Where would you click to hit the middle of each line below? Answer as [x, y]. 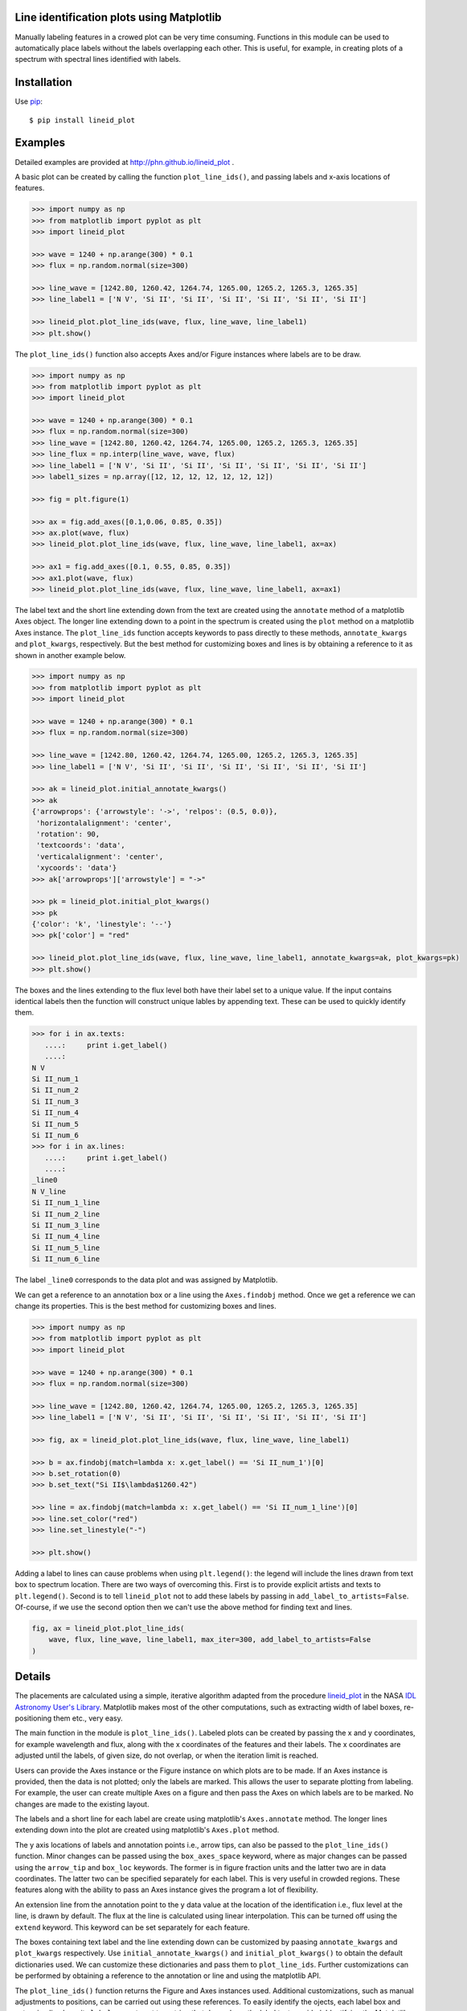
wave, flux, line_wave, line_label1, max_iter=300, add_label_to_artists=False [210, 1640]
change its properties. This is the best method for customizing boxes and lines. [145, 1306]
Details [33, 1677]
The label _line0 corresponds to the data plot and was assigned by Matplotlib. [146, 1280]
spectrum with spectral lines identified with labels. [98, 60]
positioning [33, 1718]
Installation [43, 82]
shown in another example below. [70, 655]
